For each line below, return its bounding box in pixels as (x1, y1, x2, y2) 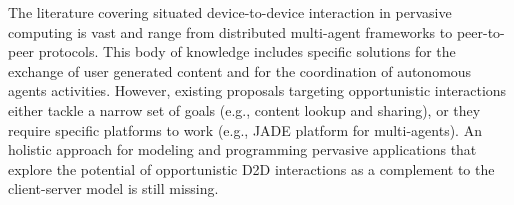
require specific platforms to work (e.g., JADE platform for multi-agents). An (8, 119, 482, 140)
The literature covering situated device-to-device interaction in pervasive (8, 2, 452, 22)
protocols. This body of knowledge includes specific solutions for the (38, 41, 456, 62)
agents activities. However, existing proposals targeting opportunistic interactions (8, 80, 507, 101)
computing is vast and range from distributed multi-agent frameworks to (8, 21, 453, 42)
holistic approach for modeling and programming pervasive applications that (8, 139, 477, 160)
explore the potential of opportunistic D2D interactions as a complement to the (8, 158, 495, 179)
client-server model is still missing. (8, 178, 219, 199)
